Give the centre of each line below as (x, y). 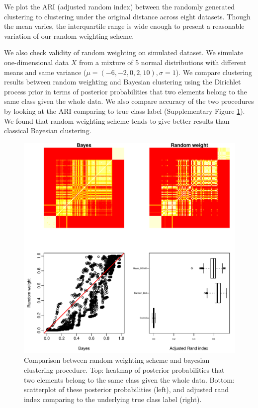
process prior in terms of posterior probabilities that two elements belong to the (126, 91)
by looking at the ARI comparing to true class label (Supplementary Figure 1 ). (125, 111)
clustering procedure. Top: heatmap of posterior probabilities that (124, 369)
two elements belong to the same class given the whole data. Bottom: (129, 379)
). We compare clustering (214, 72)
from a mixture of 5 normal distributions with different (163, 62)
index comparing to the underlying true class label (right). (113, 399)
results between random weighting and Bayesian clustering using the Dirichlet (123, 82)
